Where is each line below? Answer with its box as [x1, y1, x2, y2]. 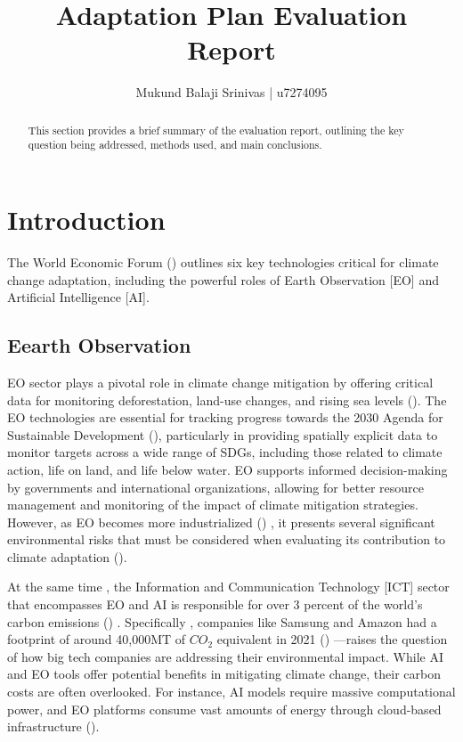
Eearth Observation [7, 331, 191, 359]
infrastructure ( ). [7, 717, 100, 736]
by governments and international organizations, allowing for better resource [7, 477, 424, 496]
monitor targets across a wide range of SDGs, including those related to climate [7, 443, 443, 461]
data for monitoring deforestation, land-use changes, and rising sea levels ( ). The [7, 390, 447, 409]
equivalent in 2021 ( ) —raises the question [216, 630, 448, 648]
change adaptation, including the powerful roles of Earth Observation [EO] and [7, 270, 439, 289]
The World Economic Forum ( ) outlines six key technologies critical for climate [7, 252, 439, 271]
